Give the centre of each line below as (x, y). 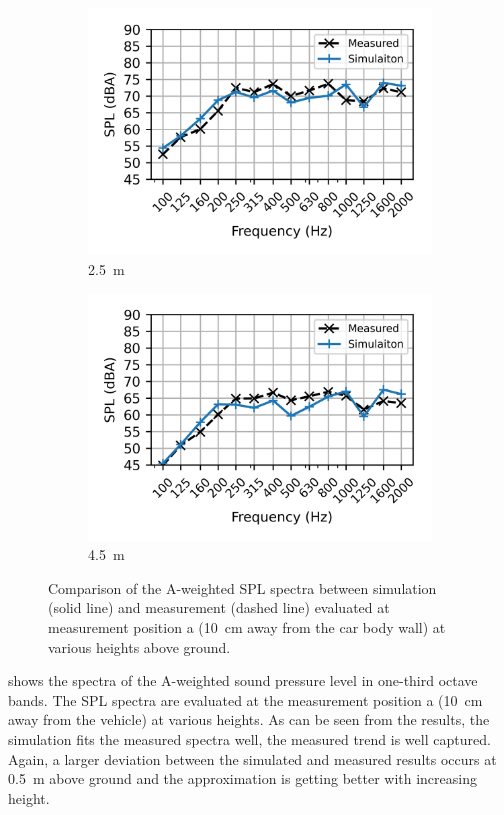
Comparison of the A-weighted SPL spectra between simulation (242, 587)
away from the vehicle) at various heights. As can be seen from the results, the (249, 719)
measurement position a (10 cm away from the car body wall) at (247, 627)
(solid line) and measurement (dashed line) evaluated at (219, 607)
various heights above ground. (139, 646)
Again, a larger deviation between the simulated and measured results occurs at (252, 758)
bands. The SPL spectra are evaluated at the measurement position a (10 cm (245, 699)
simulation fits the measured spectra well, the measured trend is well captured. (249, 739)
